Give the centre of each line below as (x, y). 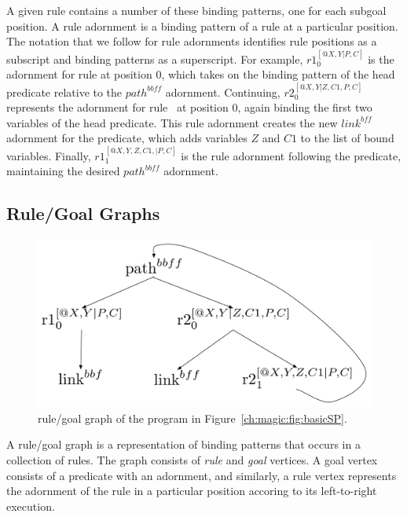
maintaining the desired (63, 171)
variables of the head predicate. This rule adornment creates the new (172, 122)
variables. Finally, (49, 155)
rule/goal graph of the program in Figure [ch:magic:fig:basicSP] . (192, 418)
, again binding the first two (305, 107)
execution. (31, 506)
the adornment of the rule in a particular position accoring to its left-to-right (192, 491)
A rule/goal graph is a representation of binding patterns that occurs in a (183, 444)
